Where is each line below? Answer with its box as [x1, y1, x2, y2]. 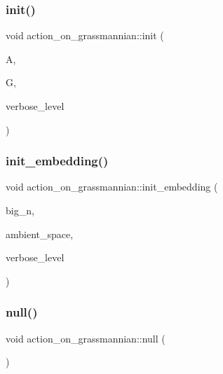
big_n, [6, 203, 34, 217]
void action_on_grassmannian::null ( [6, 331, 165, 345]
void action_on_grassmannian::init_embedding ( [6, 179, 218, 194]
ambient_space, [6, 226, 74, 241]
